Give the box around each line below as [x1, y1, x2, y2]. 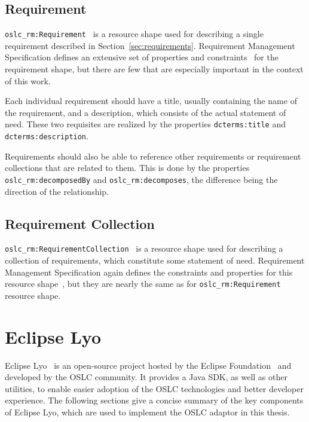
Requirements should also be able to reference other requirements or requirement [5, 149, 301, 162]
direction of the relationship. [5, 185, 109, 197]
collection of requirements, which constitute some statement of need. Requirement [5, 254, 305, 267]
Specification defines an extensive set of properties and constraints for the [5, 51, 279, 63]
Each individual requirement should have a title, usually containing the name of [5, 94, 297, 107]
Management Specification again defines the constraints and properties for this [5, 265, 293, 278]
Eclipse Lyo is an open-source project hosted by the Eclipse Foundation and [5, 359, 292, 371]
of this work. [5, 74, 51, 87]
